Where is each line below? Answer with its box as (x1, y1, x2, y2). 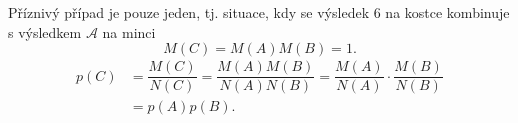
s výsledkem (8, 21, 82, 42)
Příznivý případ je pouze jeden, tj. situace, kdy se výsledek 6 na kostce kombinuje (8, 2, 510, 22)
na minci (102, 21, 156, 42)
